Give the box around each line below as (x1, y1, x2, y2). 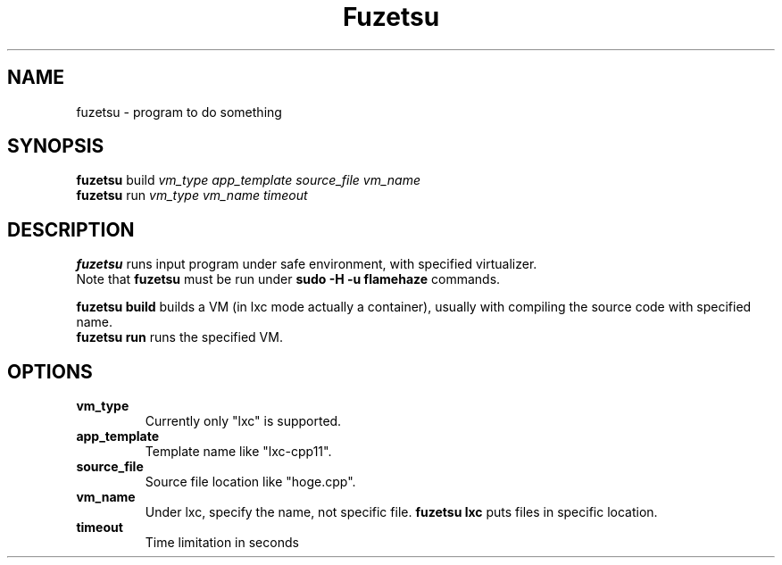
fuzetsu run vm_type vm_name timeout (76, 187, 308, 204)
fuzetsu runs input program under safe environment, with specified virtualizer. (76, 256, 537, 272)
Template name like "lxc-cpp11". (145, 444, 332, 460)
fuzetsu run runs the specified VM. (76, 329, 283, 345)
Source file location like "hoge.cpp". (145, 474, 356, 490)
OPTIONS (7, 360, 93, 383)
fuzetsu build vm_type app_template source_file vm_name (76, 172, 420, 188)
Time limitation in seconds (145, 535, 299, 551)
